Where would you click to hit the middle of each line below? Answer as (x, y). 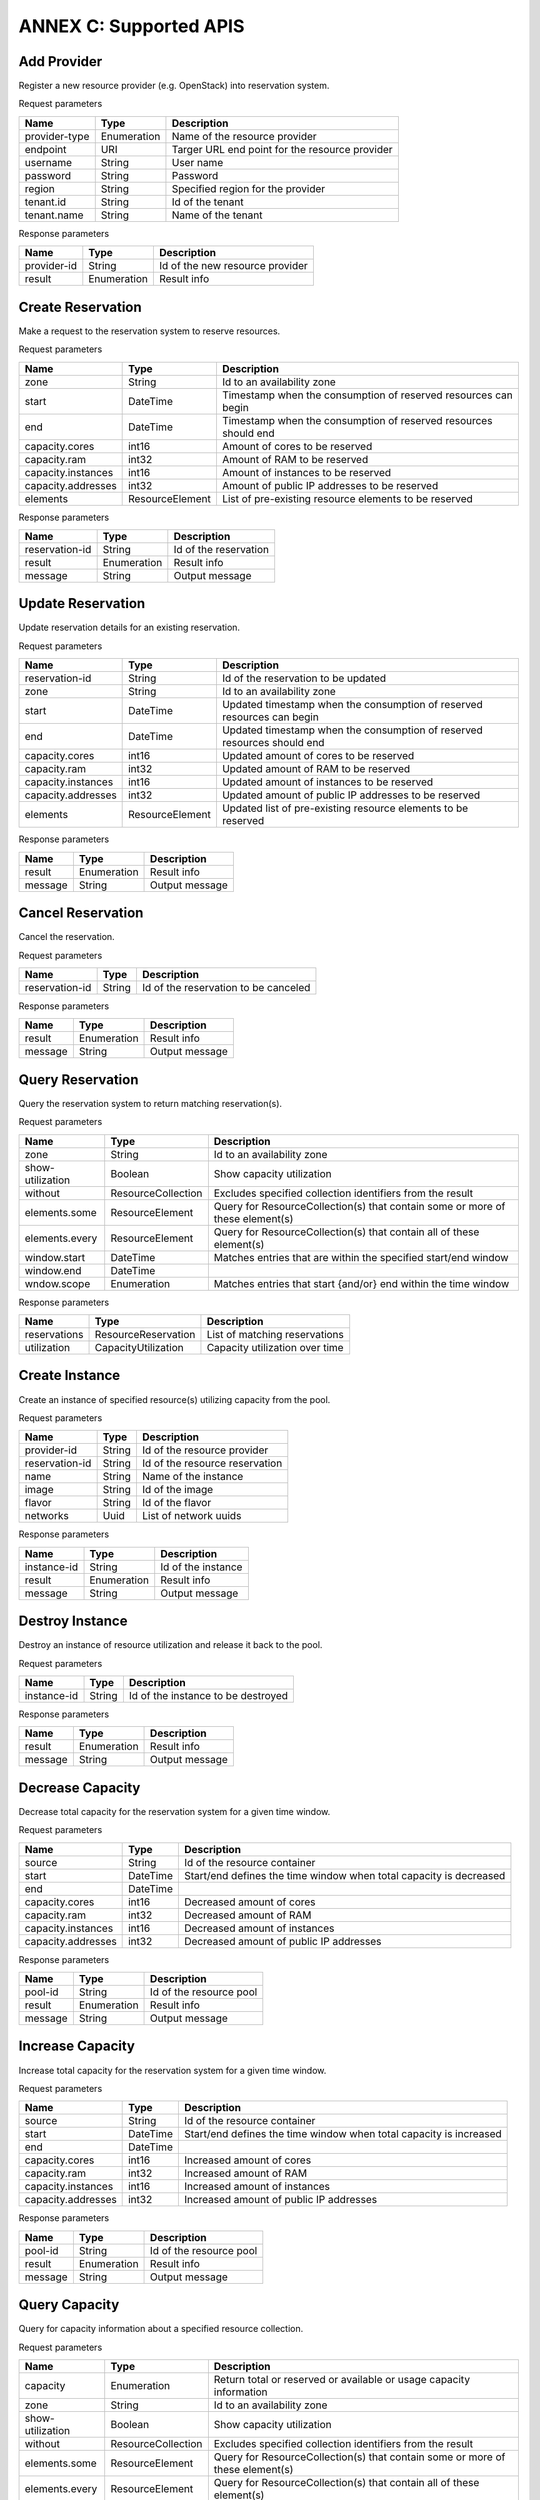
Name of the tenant (217, 215)
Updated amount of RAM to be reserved (316, 769)
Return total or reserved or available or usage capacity (341, 2380)
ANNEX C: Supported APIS (131, 26)
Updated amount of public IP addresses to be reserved (351, 795)
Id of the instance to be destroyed (208, 1695)
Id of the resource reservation (212, 1463)
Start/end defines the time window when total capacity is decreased (344, 1875)
